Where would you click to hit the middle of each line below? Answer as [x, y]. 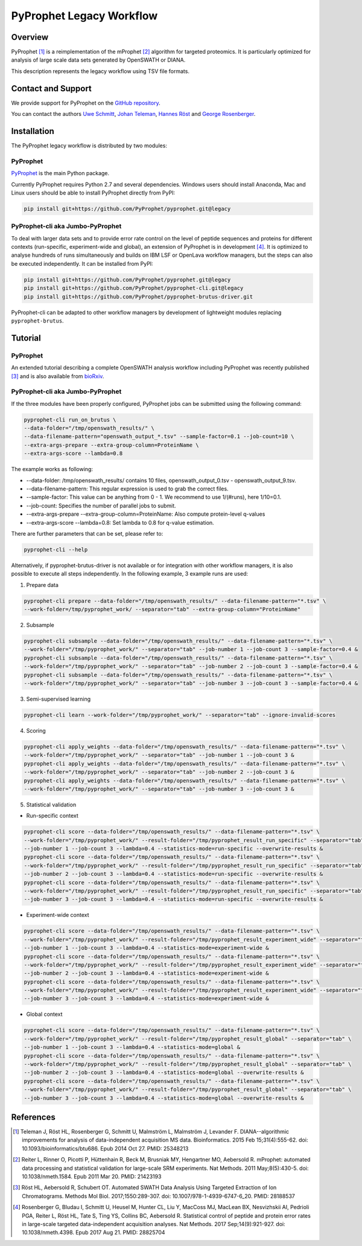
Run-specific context [52, 816]
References [33, 1117]
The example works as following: [52, 469]
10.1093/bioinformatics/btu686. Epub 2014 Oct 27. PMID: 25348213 [105, 1148]
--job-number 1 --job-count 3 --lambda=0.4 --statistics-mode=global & [132, 1047]
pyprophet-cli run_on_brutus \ [70, 419]
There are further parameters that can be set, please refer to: [87, 533]
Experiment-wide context [58, 915]
